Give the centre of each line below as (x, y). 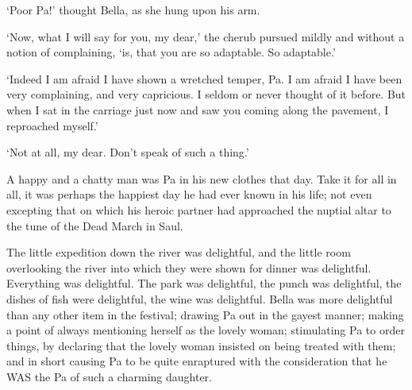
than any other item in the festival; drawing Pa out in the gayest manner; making (205, 314)
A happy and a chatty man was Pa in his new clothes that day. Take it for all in (202, 178)
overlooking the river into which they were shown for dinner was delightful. (189, 267)
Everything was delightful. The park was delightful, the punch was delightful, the (204, 283)
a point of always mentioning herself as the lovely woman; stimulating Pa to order (206, 330)
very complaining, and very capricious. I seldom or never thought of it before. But (206, 94)
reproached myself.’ (52, 125)
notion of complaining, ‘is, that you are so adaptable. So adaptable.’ (171, 52)
